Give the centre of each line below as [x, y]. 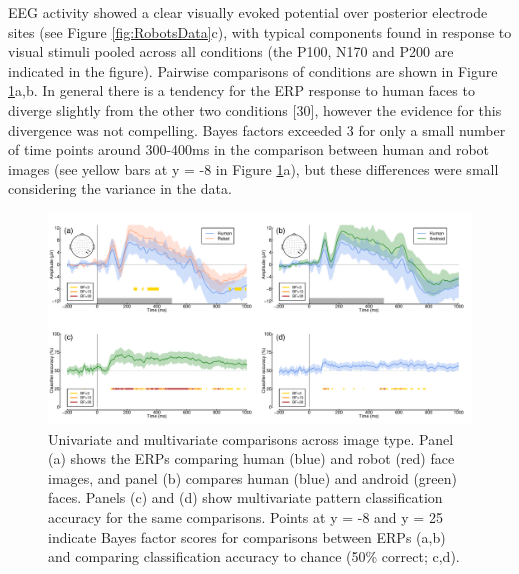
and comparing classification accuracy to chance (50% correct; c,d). [254, 556]
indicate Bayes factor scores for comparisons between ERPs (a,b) [247, 536]
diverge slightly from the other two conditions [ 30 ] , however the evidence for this [255, 109]
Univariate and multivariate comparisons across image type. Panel [251, 438]
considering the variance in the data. [120, 188]
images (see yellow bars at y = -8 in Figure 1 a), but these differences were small [253, 168]
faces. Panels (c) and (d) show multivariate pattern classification [245, 497]
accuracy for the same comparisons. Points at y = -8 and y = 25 [245, 516]
